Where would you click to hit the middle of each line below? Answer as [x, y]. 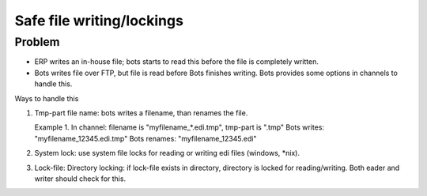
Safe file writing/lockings [99, 21]
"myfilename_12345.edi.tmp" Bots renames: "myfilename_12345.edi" [145, 138]
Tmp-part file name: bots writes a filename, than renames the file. [141, 113]
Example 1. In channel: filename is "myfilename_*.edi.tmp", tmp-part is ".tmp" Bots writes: [179, 127]
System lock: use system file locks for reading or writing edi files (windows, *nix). [167, 153]
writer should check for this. [80, 179]
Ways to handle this [47, 98]
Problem [37, 42]
